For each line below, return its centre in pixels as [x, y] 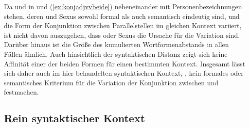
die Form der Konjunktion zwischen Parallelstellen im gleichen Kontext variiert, [123, 25]
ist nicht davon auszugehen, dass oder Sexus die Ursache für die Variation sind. [122, 35]
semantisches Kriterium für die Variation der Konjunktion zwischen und [111, 82]
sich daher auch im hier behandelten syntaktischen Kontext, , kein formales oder [124, 73]
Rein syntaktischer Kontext [75, 118]
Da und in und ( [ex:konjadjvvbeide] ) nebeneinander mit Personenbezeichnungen [123, 6]
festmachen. [21, 92]
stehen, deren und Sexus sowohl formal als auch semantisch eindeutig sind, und [122, 16]
